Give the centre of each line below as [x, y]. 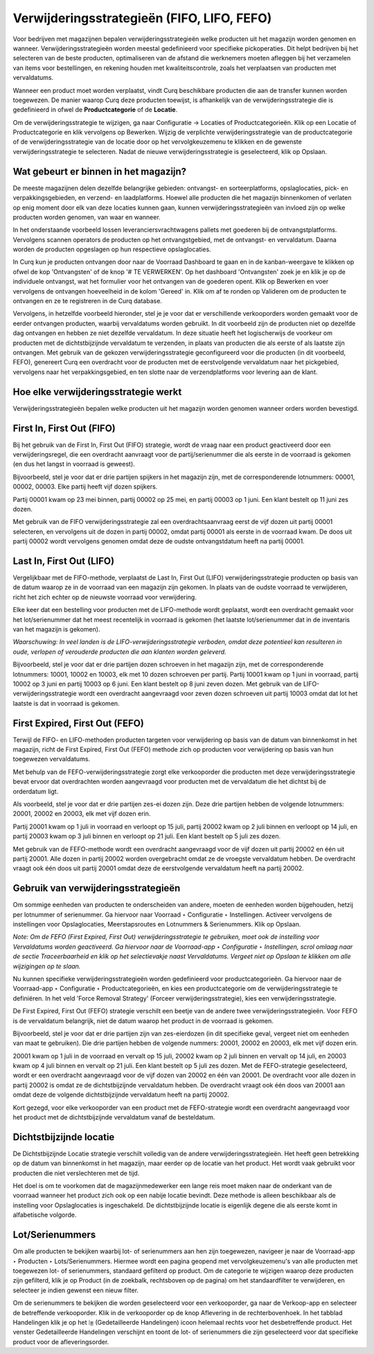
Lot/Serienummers [54, 1235]
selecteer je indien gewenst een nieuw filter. [75, 1290]
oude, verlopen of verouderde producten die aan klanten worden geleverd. [119, 652]
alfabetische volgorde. [45, 1215]
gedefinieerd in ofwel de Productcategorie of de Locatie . [95, 110]
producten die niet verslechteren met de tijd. [76, 1173]
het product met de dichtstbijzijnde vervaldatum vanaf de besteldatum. [114, 1117]
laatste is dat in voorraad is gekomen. [66, 703]
